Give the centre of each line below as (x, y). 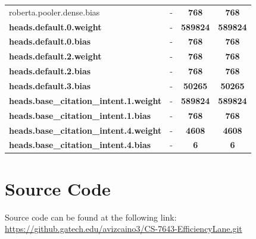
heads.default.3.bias (50, 85)
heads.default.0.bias (50, 41)
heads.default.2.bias (50, 71)
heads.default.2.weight (55, 56)
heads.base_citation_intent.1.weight (85, 100)
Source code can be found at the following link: (91, 217)
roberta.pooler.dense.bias (54, 12)
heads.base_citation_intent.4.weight (85, 130)
